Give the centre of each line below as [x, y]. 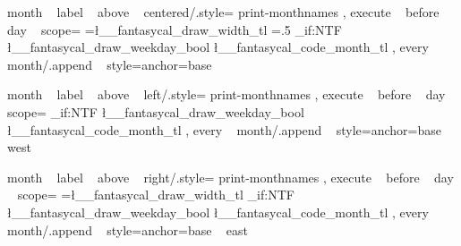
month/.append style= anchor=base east [128, 229]
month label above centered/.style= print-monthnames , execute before [223, 12]
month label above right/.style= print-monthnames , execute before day [230, 177]
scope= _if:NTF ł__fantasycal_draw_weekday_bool [156, 111]
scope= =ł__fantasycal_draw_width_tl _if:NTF [156, 195]
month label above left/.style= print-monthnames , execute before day [226, 94]
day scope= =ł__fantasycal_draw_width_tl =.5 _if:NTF [175, 29]
